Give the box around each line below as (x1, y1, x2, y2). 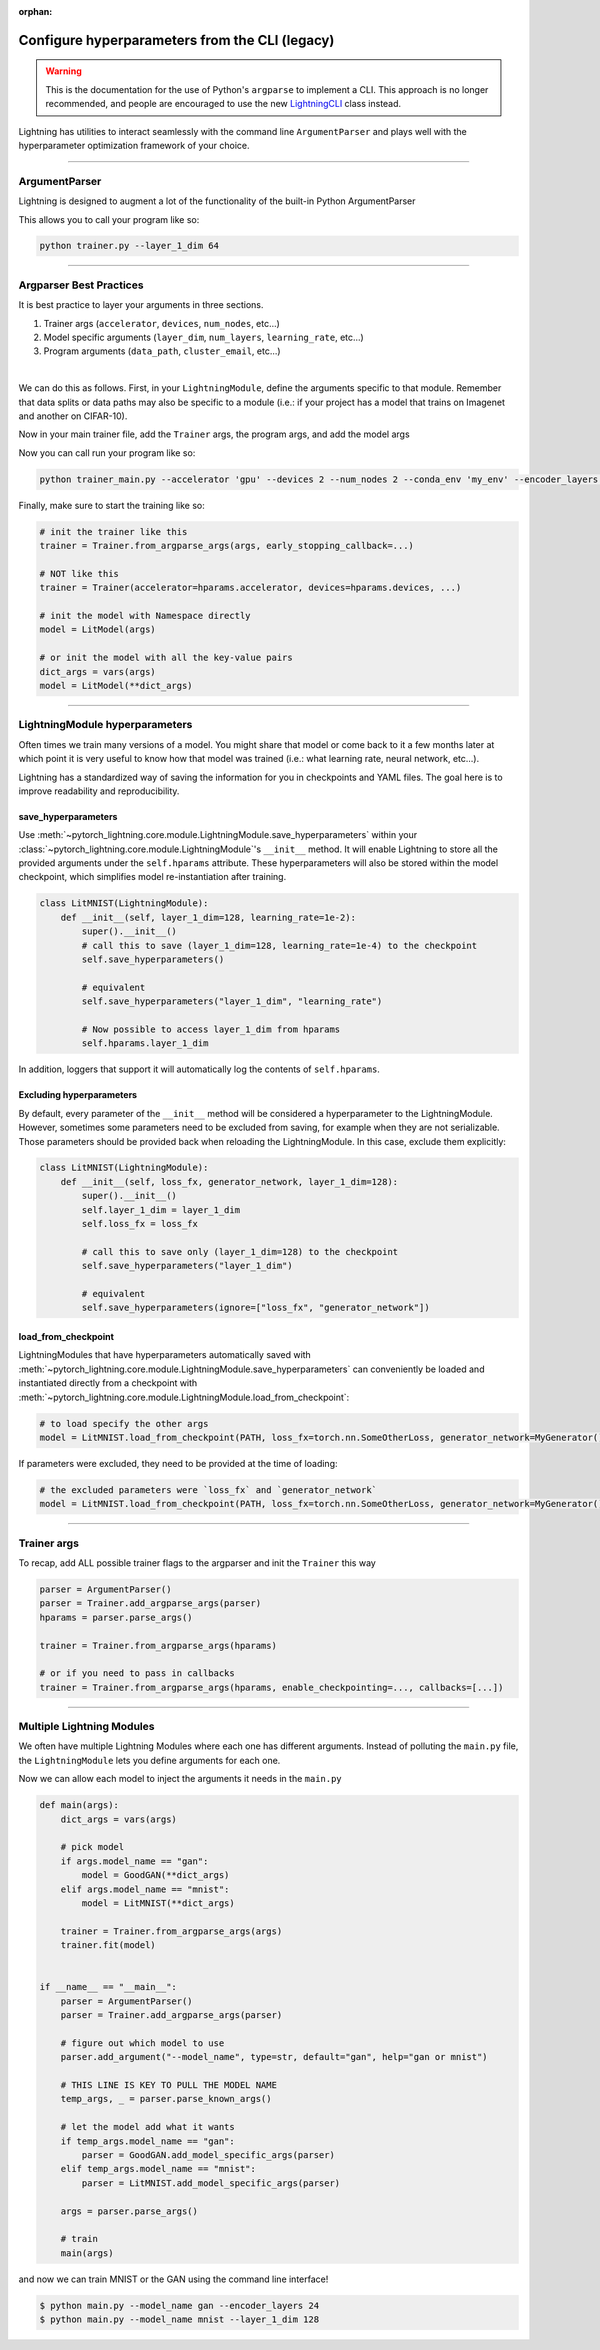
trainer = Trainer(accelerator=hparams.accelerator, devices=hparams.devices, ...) (39, 582, 462, 594)
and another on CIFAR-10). (18, 410, 128, 422)
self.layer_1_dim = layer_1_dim (81, 1204, 240, 1215)
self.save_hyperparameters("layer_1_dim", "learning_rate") (81, 996, 383, 1007)
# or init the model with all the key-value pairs (39, 652, 294, 664)
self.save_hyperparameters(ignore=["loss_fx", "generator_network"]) (81, 1302, 430, 1314)
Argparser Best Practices (18, 278, 144, 292)
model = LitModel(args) (39, 624, 157, 635)
